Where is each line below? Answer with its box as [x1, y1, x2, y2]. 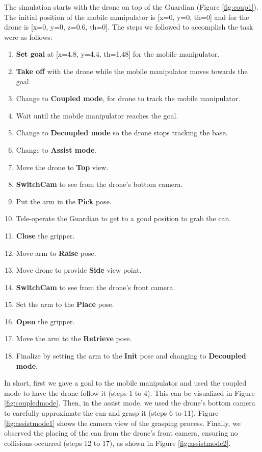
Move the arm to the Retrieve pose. [16, 333, 132, 344]
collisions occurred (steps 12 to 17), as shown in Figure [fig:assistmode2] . [4, 437, 231, 448]
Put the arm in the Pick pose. [16, 196, 112, 206]
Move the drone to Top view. [16, 161, 109, 172]
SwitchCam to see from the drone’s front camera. [16, 281, 175, 292]
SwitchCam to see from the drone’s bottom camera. [16, 179, 183, 189]
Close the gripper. [16, 230, 75, 241]
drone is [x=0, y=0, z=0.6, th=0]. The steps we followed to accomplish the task [4, 21, 253, 32]
